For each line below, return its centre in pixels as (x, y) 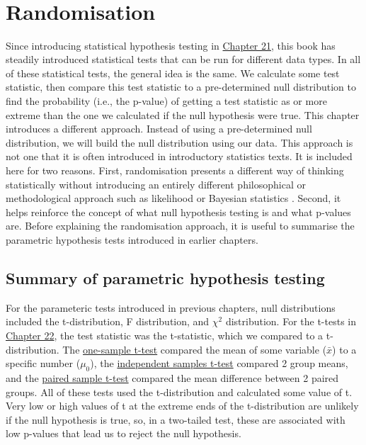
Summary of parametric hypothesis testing (165, 277)
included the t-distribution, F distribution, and (108, 321)
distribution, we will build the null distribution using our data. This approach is (179, 142)
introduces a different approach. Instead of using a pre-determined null (159, 129)
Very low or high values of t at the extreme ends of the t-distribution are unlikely (182, 406)
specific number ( (43, 363)
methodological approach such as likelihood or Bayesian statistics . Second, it (173, 198)
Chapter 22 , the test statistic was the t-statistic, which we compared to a (165, 335)
